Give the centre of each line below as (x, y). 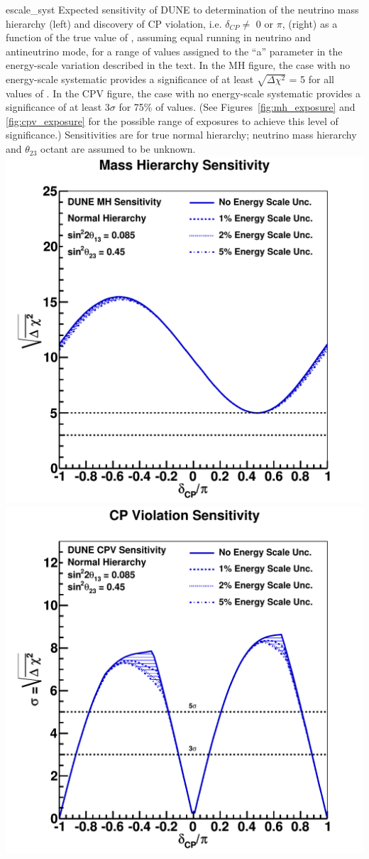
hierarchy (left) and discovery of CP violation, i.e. (114, 23)
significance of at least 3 (58, 107)
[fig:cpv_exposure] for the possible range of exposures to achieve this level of (172, 120)
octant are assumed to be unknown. (118, 149)
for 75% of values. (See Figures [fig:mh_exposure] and (237, 107)
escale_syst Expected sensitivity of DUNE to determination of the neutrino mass (182, 9)
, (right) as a (310, 23)
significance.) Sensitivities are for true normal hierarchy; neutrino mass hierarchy (181, 135)
